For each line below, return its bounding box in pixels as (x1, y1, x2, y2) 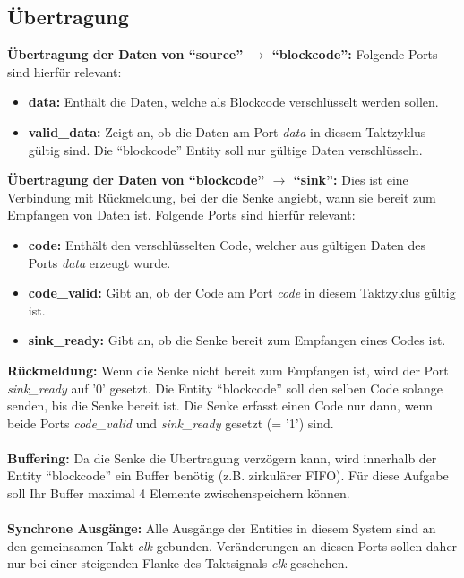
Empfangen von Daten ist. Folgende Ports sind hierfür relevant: (7, 205, 356, 224)
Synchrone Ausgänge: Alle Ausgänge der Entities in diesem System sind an (7, 519, 436, 538)
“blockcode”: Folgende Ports (271, 45, 438, 64)
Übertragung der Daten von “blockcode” (7, 170, 265, 189)
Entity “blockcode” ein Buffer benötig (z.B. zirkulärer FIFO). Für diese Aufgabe (7, 466, 449, 485)
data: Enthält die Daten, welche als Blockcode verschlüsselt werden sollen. (28, 92, 439, 111)
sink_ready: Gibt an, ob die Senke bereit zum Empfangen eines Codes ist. (28, 331, 446, 349)
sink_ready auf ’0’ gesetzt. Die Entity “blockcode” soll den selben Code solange (7, 378, 443, 397)
